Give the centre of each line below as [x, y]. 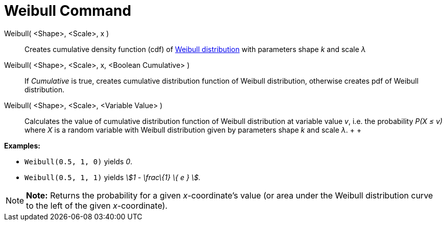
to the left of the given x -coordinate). [97, 205]
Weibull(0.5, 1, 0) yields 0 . [79, 161]
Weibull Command [68, 11]
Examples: [22, 145]
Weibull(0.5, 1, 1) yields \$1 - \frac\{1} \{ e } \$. [113, 177]
